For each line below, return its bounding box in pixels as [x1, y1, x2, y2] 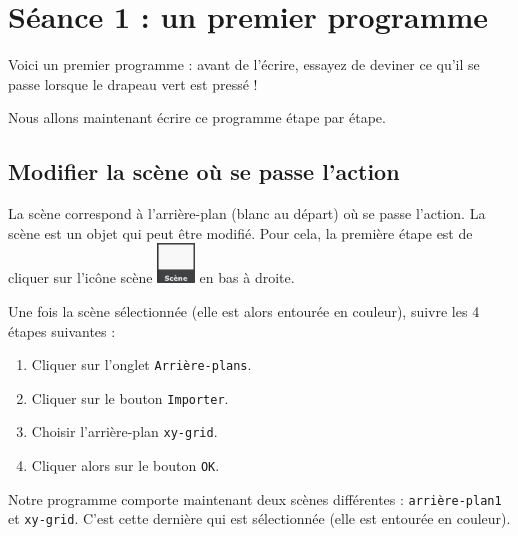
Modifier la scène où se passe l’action [8, 156, 400, 187]
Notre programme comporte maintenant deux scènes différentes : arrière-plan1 [8, 488, 502, 509]
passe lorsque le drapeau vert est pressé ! [8, 73, 258, 94]
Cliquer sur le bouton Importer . [31, 387, 229, 408]
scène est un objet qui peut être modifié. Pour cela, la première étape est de [8, 222, 473, 243]
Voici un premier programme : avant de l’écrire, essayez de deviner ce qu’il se [8, 54, 480, 75]
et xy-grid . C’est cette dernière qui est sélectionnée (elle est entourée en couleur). [8, 508, 511, 529]
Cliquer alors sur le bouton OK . [31, 455, 220, 476]
